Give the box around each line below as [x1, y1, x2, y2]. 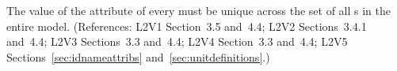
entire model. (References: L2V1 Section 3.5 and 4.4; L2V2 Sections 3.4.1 [6, 17, 367, 34]
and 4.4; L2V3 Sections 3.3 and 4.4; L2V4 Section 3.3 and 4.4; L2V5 [6, 33, 348, 50]
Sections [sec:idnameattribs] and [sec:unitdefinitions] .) [6, 48, 270, 65]
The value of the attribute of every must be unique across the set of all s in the [6, 2, 391, 18]
